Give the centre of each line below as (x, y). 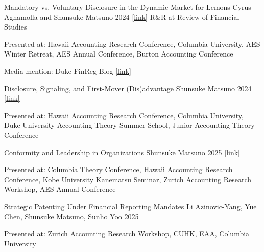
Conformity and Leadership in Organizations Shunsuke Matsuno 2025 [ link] (122, 152)
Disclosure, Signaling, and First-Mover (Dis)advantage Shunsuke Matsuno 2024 (128, 88)
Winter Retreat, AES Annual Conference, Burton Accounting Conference (119, 54)
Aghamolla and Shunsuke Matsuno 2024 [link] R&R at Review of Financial (122, 17)
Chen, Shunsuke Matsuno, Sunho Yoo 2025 (71, 216)
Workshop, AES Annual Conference (60, 189)
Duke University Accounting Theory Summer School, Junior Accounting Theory (129, 125)
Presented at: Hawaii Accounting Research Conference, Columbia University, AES (132, 44)
